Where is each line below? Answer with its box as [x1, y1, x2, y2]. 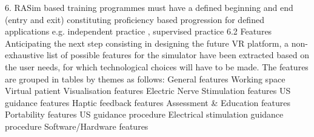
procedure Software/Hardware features [5, 119, 149, 132]
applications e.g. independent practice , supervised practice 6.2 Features [5, 25, 272, 38]
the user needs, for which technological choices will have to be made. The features [5, 60, 309, 73]
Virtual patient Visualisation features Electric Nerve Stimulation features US [5, 84, 291, 97]
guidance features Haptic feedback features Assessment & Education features [5, 96, 290, 109]
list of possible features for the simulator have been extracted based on [46, 48, 309, 61]
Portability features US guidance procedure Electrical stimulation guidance [5, 108, 284, 121]
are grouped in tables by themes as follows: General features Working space [5, 72, 286, 85]
